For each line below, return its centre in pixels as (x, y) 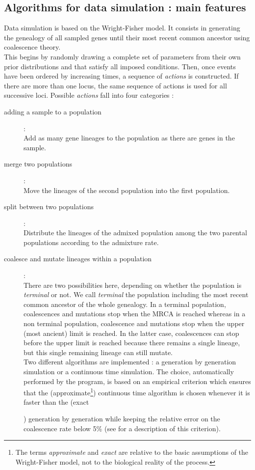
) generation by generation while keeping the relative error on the (122, 419)
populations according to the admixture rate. (91, 242)
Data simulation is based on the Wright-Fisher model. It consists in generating (122, 28)
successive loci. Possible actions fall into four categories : (89, 95)
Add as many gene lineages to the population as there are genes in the (129, 138)
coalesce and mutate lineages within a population (78, 259)
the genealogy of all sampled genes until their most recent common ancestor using (127, 37)
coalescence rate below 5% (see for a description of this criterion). (122, 428)
